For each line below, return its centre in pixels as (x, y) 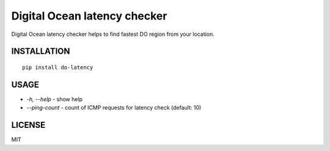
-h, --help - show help (54, 99)
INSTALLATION (41, 51)
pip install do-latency (58, 67)
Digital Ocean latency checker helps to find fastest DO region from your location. (113, 34)
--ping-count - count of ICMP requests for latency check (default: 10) (114, 108)
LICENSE (28, 125)
